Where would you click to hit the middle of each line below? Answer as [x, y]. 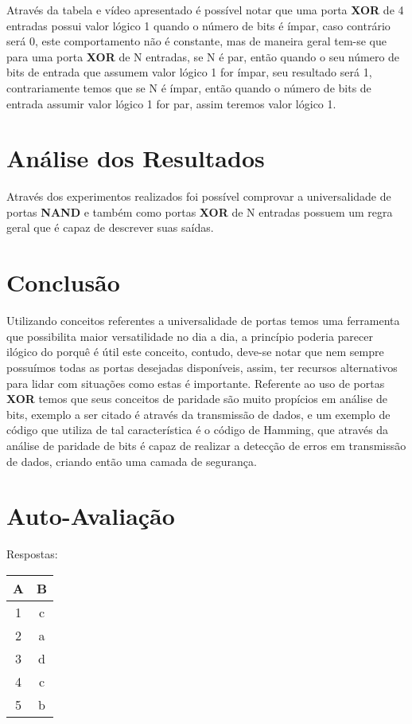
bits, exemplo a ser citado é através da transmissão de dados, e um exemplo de [198, 414]
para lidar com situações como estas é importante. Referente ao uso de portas [196, 383]
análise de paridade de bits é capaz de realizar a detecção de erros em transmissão [206, 445]
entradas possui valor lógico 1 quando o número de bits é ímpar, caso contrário [198, 25]
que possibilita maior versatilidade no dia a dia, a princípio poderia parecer [190, 336]
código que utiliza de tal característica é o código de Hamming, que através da [198, 430]
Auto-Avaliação [91, 516]
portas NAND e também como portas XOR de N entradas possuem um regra [200, 211]
